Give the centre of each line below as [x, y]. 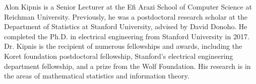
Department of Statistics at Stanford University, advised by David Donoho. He [126, 26]
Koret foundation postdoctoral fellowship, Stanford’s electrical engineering [119, 56]
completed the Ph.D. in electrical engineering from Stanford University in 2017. [127, 36]
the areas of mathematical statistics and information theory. [97, 76]
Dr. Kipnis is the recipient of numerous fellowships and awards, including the [123, 46]
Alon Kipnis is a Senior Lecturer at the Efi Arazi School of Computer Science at [128, 7]
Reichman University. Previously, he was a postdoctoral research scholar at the [126, 16]
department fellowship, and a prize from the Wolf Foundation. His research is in [127, 66]
